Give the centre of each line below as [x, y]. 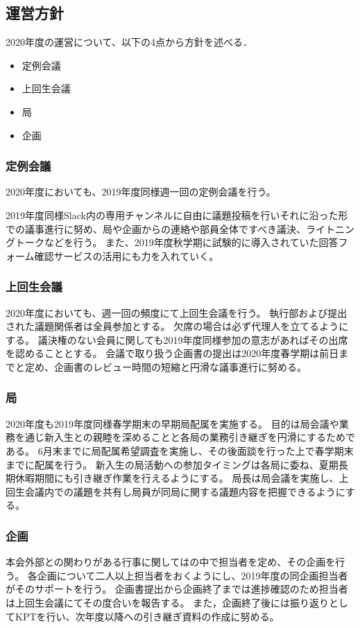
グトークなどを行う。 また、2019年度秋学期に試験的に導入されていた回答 [172, 242]
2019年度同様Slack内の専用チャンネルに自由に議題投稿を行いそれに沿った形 [177, 215]
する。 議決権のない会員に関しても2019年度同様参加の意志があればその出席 [177, 339]
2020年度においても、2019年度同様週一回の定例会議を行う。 [141, 192]
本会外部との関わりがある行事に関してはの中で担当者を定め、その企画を [171, 562]
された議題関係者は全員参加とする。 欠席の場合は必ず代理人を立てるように [177, 326]
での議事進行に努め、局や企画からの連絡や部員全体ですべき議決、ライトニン [180, 228]
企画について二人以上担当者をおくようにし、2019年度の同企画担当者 [192, 575]
